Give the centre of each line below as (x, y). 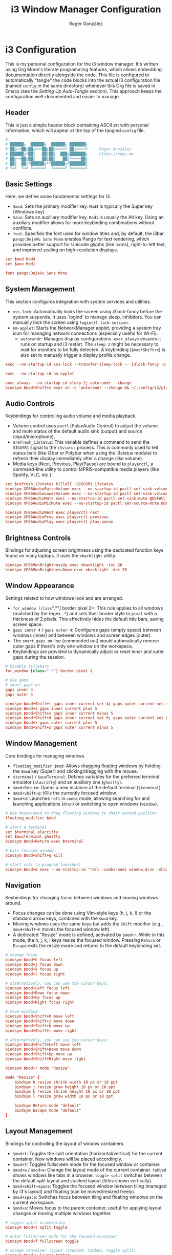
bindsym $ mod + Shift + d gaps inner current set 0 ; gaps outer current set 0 (87, 718)
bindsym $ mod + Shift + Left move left (43, 1045)
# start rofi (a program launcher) (43, 864)
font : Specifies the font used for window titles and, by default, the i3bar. (89, 233)
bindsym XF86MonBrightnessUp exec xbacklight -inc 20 (64, 565)
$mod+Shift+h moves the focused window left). (62, 929)
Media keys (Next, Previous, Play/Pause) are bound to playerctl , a (83, 464)
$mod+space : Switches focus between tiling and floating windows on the (88, 1197)
